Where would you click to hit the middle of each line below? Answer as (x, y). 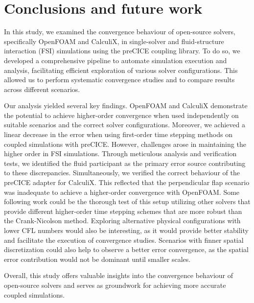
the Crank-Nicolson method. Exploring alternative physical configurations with (122, 221)
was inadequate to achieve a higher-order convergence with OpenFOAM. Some (122, 192)
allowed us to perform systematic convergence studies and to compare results (119, 80)
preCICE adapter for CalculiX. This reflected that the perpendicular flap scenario (127, 182)
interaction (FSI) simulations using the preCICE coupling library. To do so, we (122, 51)
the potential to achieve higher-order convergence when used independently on (121, 115)
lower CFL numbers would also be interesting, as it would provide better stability (126, 230)
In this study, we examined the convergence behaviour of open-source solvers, (120, 32)
